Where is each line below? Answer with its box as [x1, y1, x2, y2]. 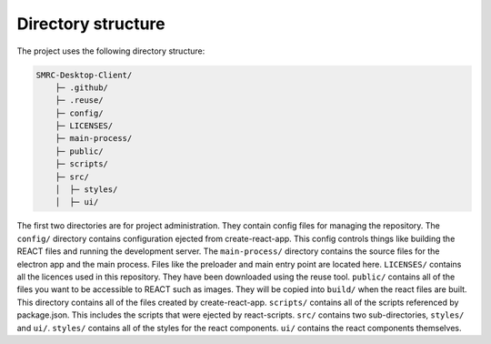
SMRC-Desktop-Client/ [35, 69, 133, 80]
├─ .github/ [55, 82, 109, 93]
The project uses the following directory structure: [16, 46, 205, 56]
